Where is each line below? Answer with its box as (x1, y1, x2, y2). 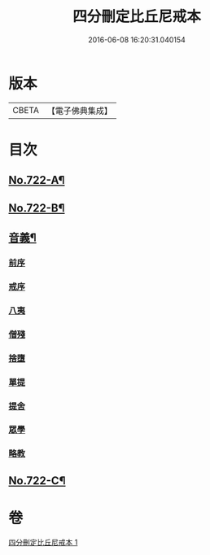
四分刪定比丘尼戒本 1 (8, 537, 78, 547)
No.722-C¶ (8, 474, 66, 487)
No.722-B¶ (8, 201, 65, 215)
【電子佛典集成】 (46, 105, 112, 116)
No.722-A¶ (8, 173, 65, 187)
